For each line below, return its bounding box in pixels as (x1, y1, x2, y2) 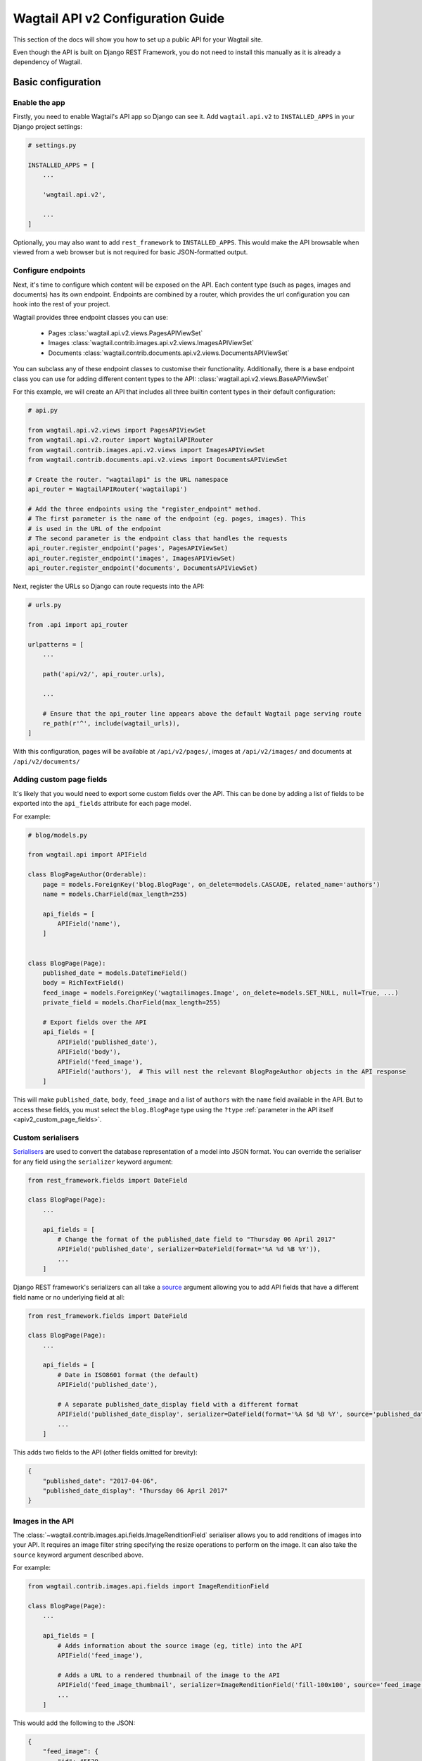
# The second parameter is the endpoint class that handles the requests (27, 535, 288, 542)
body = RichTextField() (42, 979, 124, 987)
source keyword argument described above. (13, 1550, 144, 1559)
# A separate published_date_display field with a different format (57, 1400, 299, 1409)
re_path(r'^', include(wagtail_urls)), (42, 719, 181, 727)
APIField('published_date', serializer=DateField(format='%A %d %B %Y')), (57, 1245, 321, 1253)
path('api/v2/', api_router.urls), (42, 670, 165, 678)
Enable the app (13, 98, 65, 108)
